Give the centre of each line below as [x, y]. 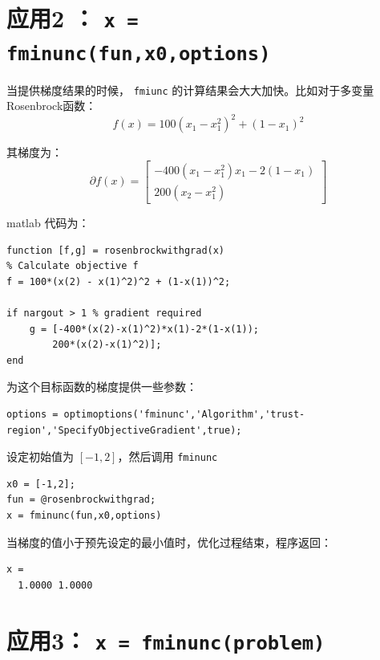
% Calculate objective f [73, 266]
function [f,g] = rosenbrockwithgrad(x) [116, 250]
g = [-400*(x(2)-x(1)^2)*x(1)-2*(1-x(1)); [144, 329]
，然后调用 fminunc [168, 456]
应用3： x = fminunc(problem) [166, 640]
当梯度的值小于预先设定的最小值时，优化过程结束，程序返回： [169, 542]
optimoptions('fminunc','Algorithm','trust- [184, 414]
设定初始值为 [40, 456]
